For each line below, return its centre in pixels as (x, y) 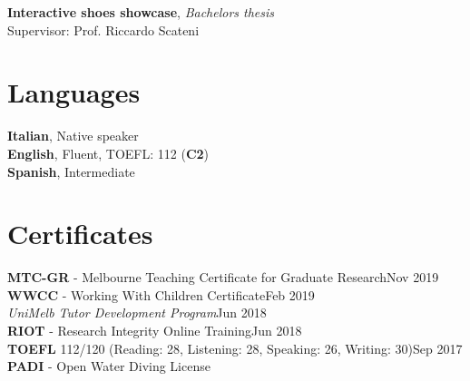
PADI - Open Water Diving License (109, 366)
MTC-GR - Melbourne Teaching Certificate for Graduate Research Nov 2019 (223, 277)
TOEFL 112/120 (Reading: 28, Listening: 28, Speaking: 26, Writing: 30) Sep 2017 (235, 348)
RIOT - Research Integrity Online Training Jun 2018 (155, 330)
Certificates (80, 234)
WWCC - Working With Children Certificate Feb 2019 (161, 294)
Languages (74, 92)
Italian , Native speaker (73, 136)
